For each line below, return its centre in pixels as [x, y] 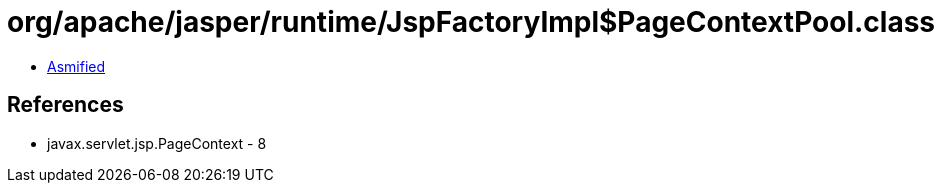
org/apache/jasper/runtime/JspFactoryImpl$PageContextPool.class [471, 22]
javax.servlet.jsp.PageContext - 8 [157, 143]
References [65, 105]
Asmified [76, 66]
